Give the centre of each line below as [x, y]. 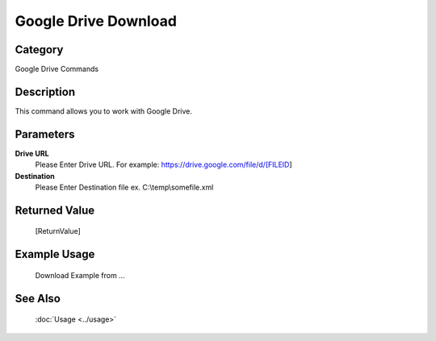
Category [39, 50]
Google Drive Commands [57, 69]
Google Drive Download [96, 21]
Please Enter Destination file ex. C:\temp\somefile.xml [124, 187]
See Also [38, 298]
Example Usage [55, 254]
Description [45, 91]
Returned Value [55, 210]
